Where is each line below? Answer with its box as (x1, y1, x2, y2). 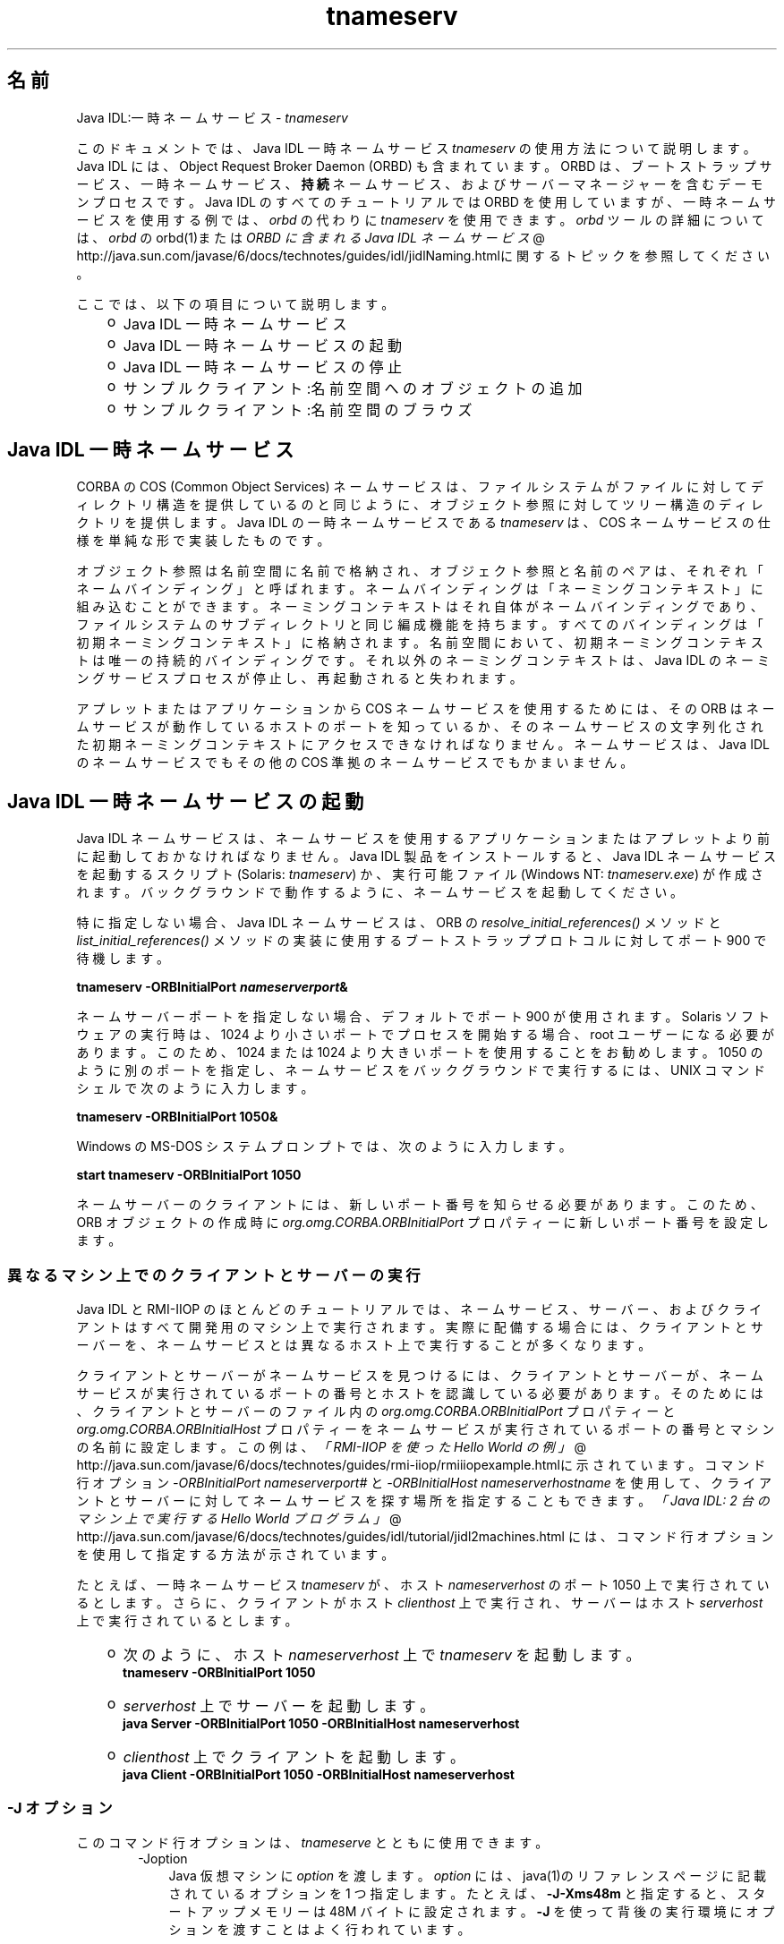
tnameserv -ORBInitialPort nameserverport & (76, 979, 348, 995)
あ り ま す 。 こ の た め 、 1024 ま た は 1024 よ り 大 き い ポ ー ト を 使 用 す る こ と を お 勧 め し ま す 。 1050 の (76, 1044, 763, 1061)
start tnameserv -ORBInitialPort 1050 (76, 1167, 302, 1183)
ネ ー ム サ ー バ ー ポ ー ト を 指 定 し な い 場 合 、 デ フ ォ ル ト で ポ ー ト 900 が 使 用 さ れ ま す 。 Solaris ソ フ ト (76, 1009, 771, 1025)
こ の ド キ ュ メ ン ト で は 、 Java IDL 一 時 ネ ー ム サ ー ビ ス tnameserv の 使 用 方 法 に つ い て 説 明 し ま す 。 (76, 140, 756, 156)
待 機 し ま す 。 (76, 951, 170, 967)
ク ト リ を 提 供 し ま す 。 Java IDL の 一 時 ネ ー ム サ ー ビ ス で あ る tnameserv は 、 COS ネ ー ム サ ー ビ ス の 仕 (76, 515, 771, 531)
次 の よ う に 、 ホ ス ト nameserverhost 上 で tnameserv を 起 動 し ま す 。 (123, 1646, 641, 1665)
